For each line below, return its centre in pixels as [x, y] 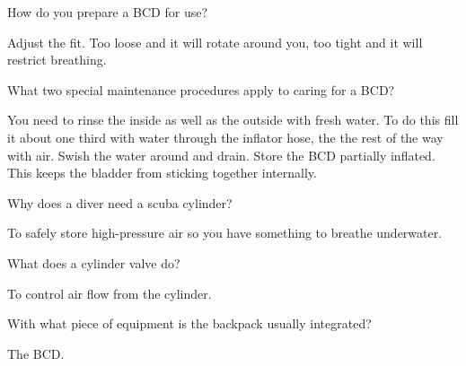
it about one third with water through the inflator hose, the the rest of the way [225, 137]
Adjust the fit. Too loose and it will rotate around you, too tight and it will [215, 42]
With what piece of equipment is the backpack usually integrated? [189, 323]
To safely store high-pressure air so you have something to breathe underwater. [225, 233]
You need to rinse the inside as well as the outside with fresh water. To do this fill [233, 120]
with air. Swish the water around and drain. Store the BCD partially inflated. [221, 155]
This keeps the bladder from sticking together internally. [162, 173]
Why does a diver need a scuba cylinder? [120, 202]
